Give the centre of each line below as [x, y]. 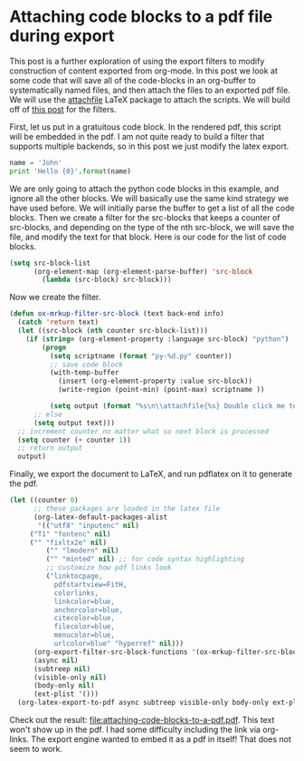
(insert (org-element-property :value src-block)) [155, 381]
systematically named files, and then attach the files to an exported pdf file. [150, 90]
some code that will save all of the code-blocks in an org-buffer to [133, 80]
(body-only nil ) [64, 686]
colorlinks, [76, 593]
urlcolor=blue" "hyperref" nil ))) [119, 644]
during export [62, 36]
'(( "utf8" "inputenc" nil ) [89, 525]
